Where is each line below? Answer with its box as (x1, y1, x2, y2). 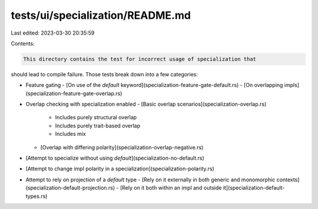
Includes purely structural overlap (55, 114, 137, 121)
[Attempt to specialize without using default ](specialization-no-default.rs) (25, 154, 204, 161)
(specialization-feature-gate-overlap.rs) (25, 90, 122, 97)
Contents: (11, 40, 35, 47)
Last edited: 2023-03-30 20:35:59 (11, 29, 95, 36)
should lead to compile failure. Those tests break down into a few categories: (11, 70, 198, 77)
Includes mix (55, 130, 87, 137)
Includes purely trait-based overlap (55, 122, 141, 129)
